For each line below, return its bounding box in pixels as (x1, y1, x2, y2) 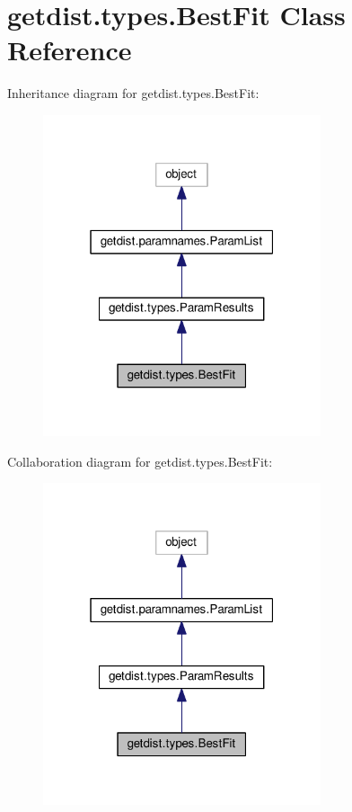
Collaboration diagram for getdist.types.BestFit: (7, 451, 273, 470)
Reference (7, 31, 132, 68)
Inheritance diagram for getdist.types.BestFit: (7, 84, 260, 103)
